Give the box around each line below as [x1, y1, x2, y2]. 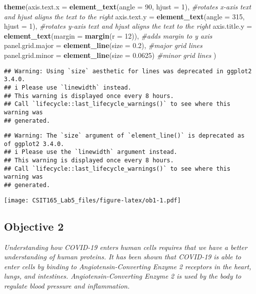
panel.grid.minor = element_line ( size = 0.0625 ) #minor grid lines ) [4, 49, 216, 60]
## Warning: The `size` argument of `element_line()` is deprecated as [4, 132, 245, 140]
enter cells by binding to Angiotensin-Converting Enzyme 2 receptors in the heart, [4, 261, 252, 271]
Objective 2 [4, 218, 64, 234]
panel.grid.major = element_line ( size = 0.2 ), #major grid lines [4, 40, 203, 50]
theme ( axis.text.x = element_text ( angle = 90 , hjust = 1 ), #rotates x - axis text [4, 1, 251, 11]
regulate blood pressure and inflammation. [4, 280, 130, 291]
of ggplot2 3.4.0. [4, 140, 64, 147]
